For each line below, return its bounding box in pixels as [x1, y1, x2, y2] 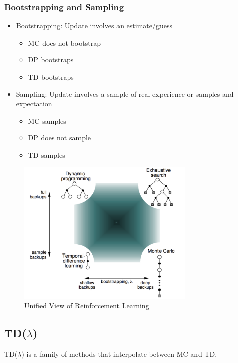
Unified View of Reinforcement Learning [24, 300, 149, 311]
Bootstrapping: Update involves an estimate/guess [16, 20, 173, 31]
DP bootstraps [28, 54, 74, 65]
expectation [16, 98, 52, 109]
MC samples [28, 115, 66, 126]
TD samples [28, 149, 65, 160]
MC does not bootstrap [28, 37, 101, 48]
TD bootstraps [28, 71, 74, 82]
